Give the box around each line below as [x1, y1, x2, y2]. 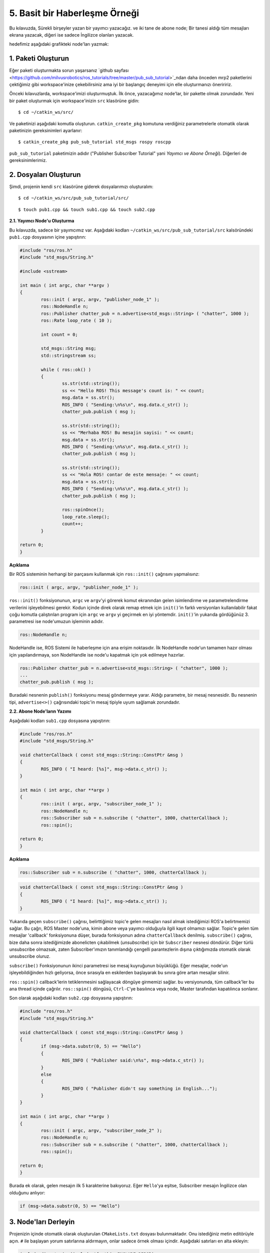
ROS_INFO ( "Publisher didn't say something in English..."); [61, 1086, 217, 1091]
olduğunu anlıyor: [9, 1189, 45, 1195]
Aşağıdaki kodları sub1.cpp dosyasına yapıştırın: [9, 717, 110, 724]
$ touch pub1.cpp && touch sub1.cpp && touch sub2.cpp [18, 206, 155, 213]
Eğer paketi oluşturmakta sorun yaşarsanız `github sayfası [9, 68, 129, 74]
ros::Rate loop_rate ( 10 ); [40, 317, 112, 323]
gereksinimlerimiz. [9, 157, 47, 163]
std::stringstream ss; [40, 352, 97, 358]
